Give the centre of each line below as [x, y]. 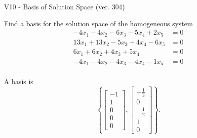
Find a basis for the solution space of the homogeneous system [98, 23]
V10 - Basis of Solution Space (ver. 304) [64, 6]
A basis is [19, 81]
